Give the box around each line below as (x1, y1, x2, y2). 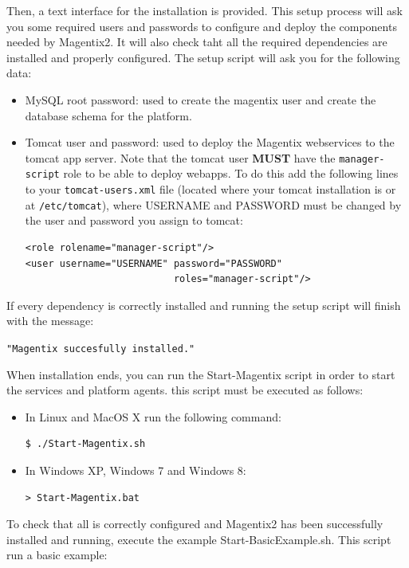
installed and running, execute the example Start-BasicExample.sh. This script (6, 531, 391, 547)
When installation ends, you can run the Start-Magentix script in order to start (6, 366, 395, 382)
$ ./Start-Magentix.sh (25, 438, 146, 450)
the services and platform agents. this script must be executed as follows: (6, 382, 364, 398)
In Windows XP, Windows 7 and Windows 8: (25, 461, 246, 478)
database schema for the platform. (25, 107, 192, 123)
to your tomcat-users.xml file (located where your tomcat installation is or (25, 181, 396, 198)
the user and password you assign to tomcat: (25, 212, 243, 229)
